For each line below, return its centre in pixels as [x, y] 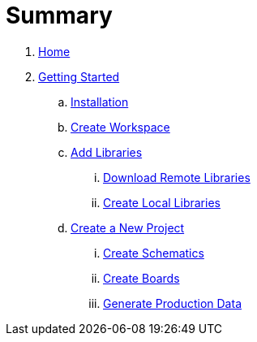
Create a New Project [128, 227]
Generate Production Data [172, 303]
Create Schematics [154, 253]
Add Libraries [107, 152]
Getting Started [79, 76]
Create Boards [141, 278]
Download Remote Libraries [177, 177]
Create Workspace [120, 127]
